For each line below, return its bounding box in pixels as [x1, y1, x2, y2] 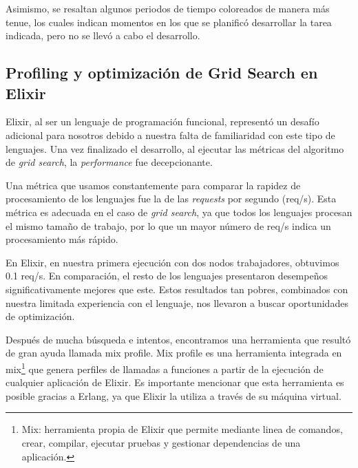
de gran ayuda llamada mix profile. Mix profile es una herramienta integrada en [6, 345, 342, 360]
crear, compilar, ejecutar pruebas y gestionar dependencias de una [21, 435, 301, 449]
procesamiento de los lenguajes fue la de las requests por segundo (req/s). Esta [6, 191, 337, 206]
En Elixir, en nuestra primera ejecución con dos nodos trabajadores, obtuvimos [6, 255, 339, 269]
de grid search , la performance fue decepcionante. [6, 155, 213, 169]
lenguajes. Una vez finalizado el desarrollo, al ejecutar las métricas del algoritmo [6, 141, 344, 156]
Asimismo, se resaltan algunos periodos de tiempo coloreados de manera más [6, 1, 330, 15]
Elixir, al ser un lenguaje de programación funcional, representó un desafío [6, 114, 319, 129]
